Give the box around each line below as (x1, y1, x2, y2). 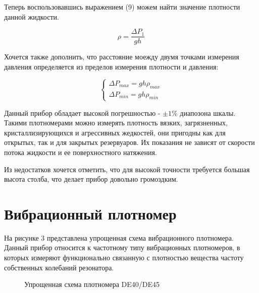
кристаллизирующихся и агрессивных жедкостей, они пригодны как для (4, 127, 226, 137)
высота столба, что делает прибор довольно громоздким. (4, 174, 178, 184)
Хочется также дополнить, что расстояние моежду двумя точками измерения (4, 51, 239, 62)
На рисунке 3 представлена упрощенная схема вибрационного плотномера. (4, 232, 234, 243)
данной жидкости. (4, 11, 59, 22)
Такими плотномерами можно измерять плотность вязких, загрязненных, (4, 117, 228, 128)
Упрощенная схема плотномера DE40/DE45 (24, 279, 160, 289)
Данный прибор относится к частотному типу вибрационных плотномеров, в (4, 242, 240, 253)
